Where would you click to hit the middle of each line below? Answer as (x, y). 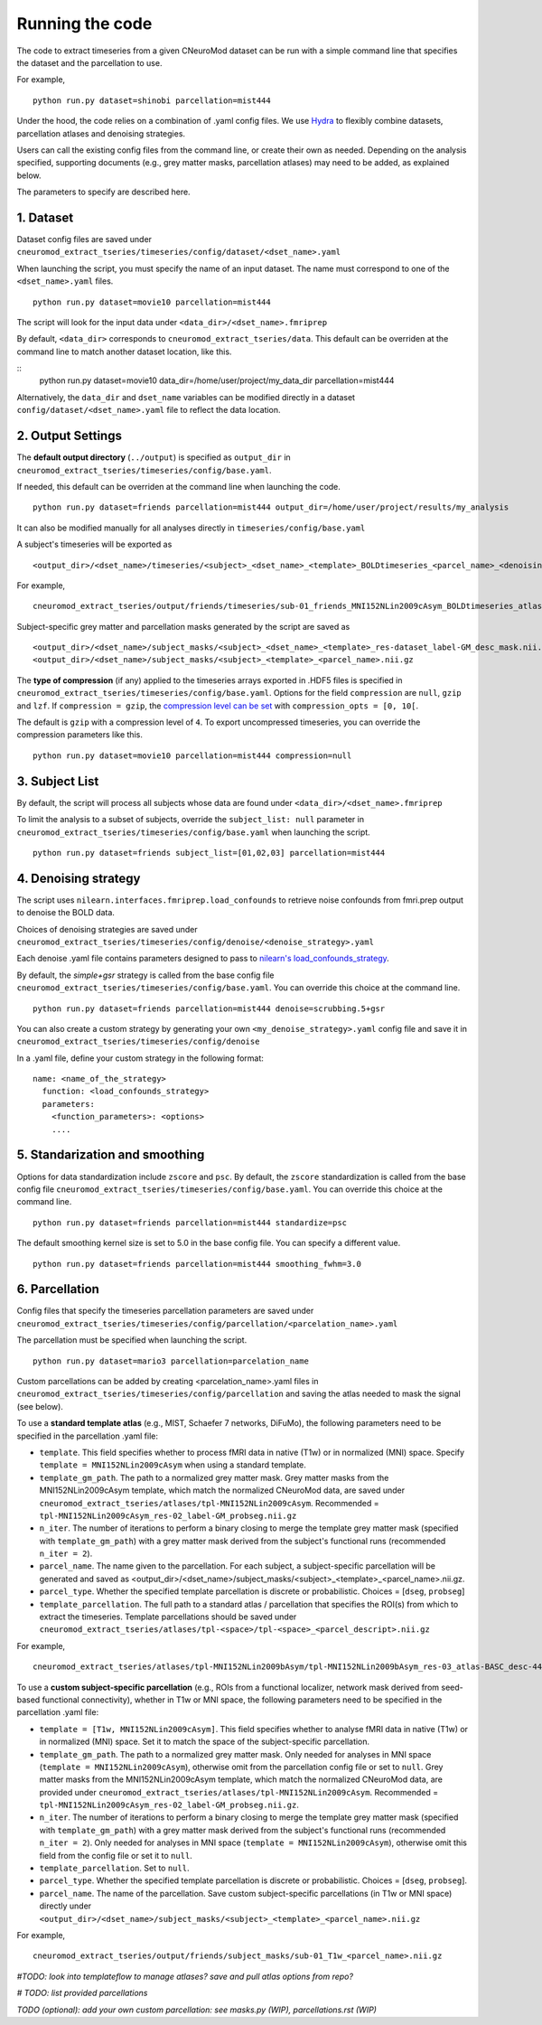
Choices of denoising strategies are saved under (107, 929)
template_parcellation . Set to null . (114, 1868)
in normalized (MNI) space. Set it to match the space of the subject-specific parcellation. (205, 1742)
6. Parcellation (58, 1289)
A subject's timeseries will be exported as (94, 544)
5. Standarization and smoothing (111, 1155)
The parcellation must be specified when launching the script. (132, 1340)
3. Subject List (58, 781)
